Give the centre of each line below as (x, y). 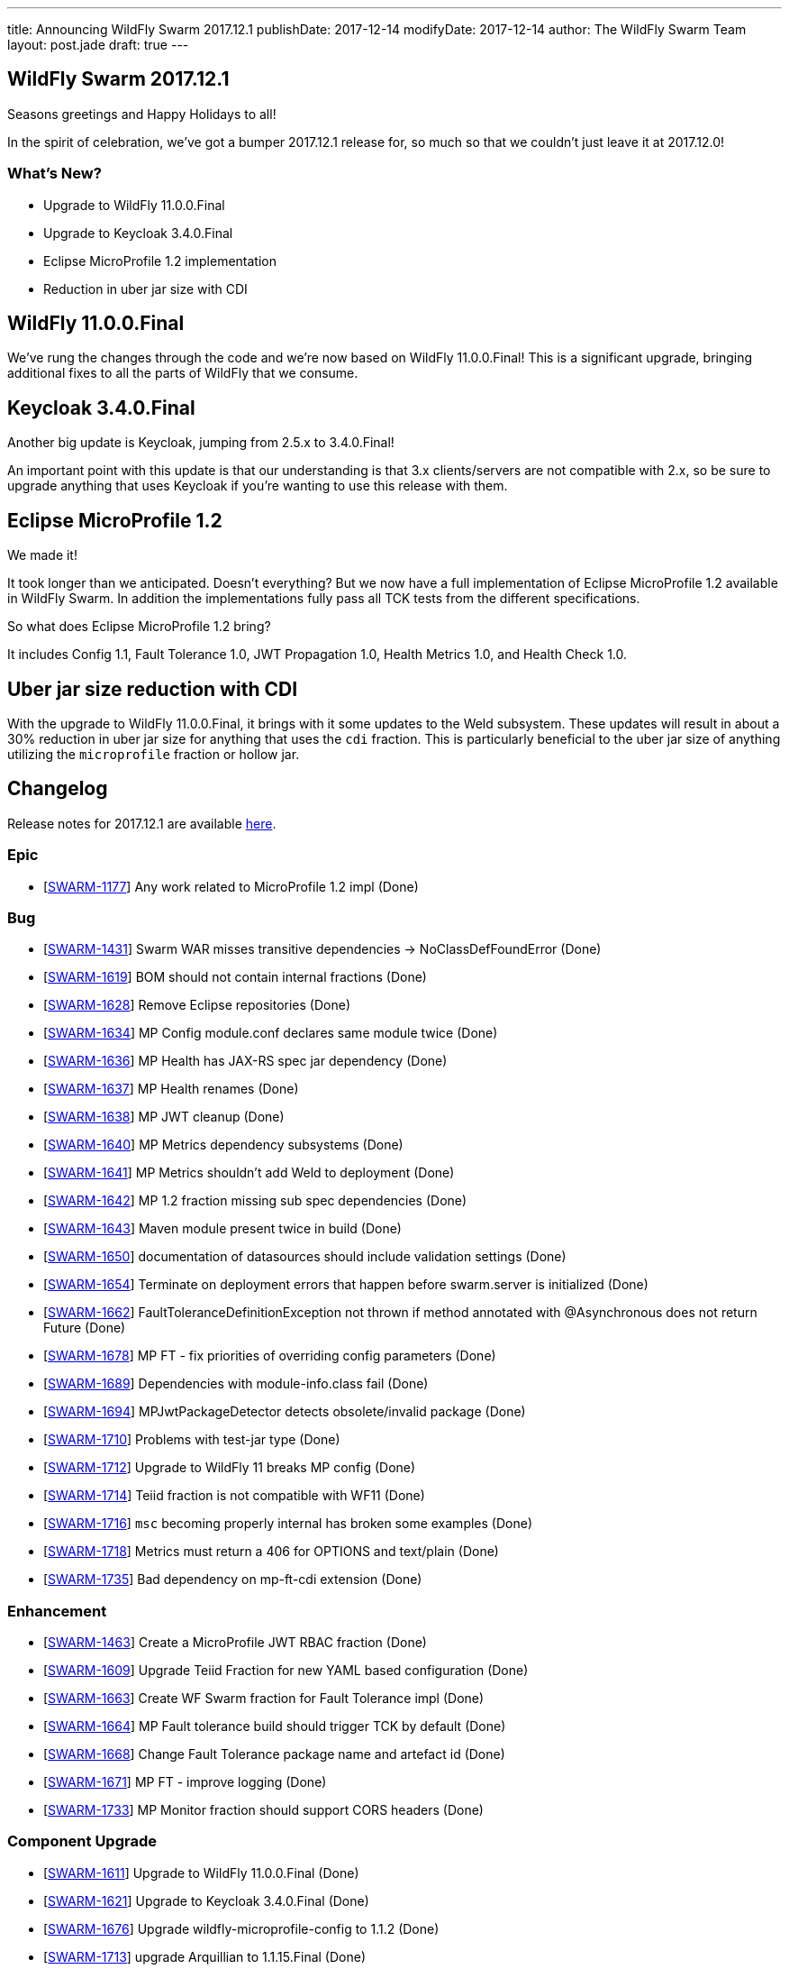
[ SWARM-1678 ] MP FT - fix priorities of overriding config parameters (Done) (270, 1356)
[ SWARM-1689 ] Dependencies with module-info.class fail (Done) (236, 1384)
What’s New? (54, 174)
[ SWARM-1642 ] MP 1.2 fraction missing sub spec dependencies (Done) (255, 1201)
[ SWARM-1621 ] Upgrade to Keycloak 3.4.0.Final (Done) (206, 1900)
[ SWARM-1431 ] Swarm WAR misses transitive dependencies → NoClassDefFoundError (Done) (322, 949)
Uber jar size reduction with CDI (153, 689)
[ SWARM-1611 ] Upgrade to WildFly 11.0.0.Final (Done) (201, 1873)
